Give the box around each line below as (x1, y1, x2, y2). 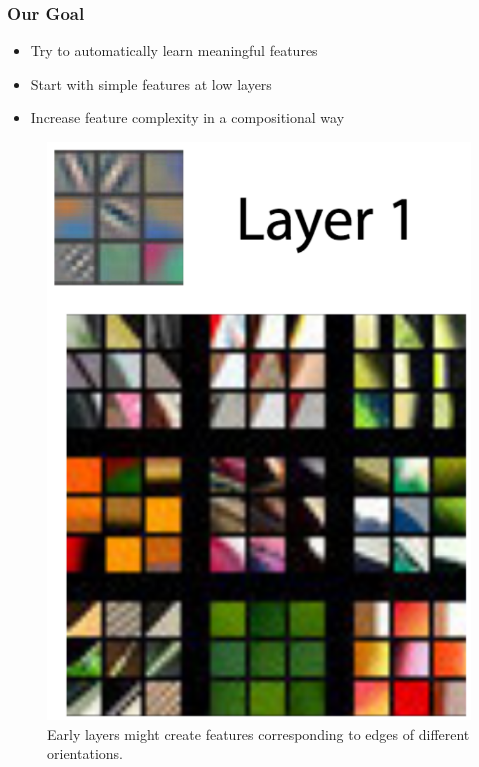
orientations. (47, 743, 123, 764)
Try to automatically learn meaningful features (30, 40, 318, 61)
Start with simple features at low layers (30, 73, 272, 94)
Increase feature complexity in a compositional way (30, 107, 345, 128)
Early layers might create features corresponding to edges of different (47, 723, 470, 744)
